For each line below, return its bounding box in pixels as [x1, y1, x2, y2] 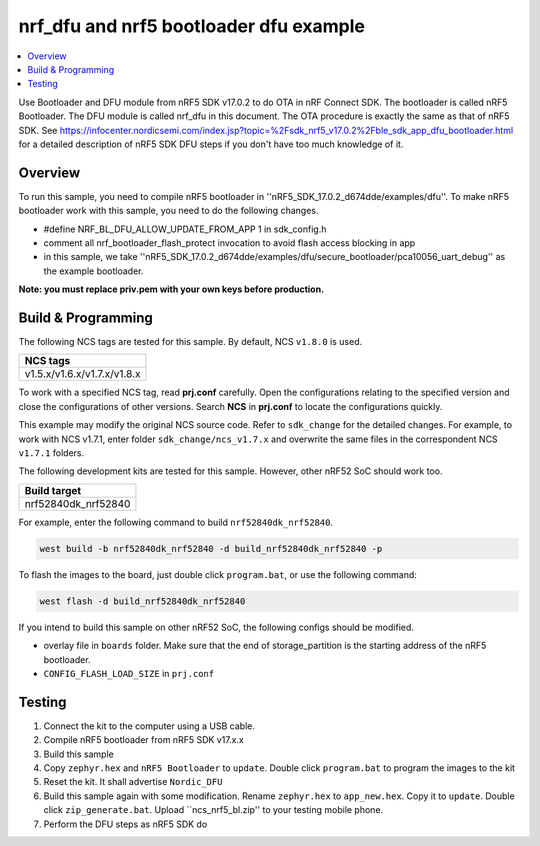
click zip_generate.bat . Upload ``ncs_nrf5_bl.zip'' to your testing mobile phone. [43, 804, 384, 816]
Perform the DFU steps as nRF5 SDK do [43, 818, 208, 830]
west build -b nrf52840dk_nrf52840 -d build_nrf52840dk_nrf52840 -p [39, 543, 383, 554]
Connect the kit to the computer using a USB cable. [43, 720, 255, 732]
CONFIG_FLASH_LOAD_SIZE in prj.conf [43, 667, 215, 679]
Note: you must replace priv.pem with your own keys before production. [18, 283, 325, 295]
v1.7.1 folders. [18, 447, 85, 459]
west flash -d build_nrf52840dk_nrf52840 [39, 595, 246, 607]
